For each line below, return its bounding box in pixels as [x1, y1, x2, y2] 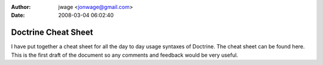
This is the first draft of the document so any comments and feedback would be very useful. [11, 51, 239, 58]
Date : [11, 12, 25, 19]
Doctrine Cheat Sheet [11, 27, 93, 38]
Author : [11, 4, 31, 10]
